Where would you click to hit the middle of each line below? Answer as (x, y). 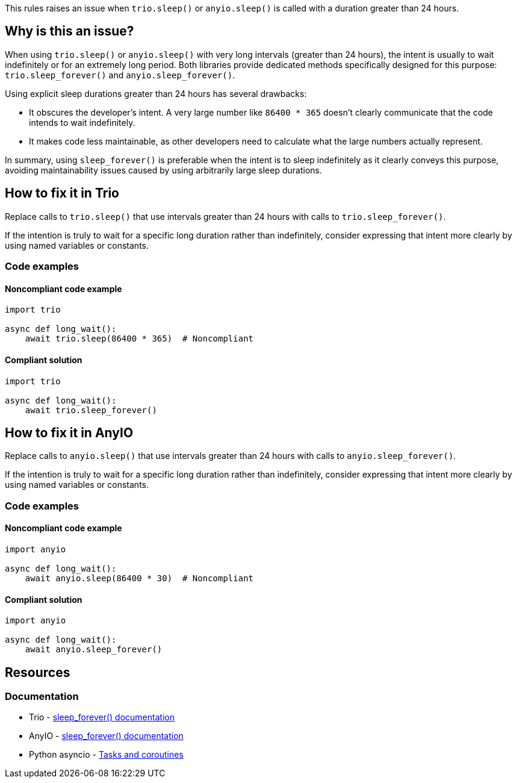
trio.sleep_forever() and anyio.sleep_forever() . (120, 75)
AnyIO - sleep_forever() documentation (106, 736)
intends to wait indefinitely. (82, 122)
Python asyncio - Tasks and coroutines (106, 755)
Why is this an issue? (70, 31)
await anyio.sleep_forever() (94, 650)
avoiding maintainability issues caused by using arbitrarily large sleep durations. (163, 170)
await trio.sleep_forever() (91, 410)
